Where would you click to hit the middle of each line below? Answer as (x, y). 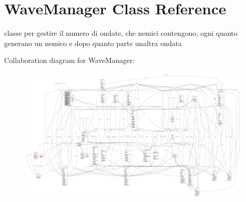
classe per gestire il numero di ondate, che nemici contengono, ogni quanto (121, 33)
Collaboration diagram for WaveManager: (69, 60)
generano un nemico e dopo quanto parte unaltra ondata (93, 43)
